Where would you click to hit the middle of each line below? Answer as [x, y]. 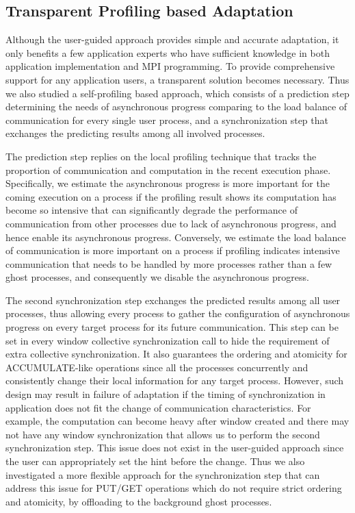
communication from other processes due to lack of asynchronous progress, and [171, 223]
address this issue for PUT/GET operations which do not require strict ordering [174, 488]
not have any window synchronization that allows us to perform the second [163, 434]
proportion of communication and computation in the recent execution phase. [168, 170]
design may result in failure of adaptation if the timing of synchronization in [166, 394]
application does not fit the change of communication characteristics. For [158, 407]
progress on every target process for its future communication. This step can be [172, 327]
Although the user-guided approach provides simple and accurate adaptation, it [172, 39]
